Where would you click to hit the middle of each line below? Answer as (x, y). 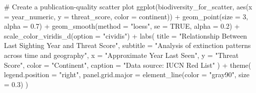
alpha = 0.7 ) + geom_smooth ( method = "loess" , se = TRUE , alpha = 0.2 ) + (122, 26)
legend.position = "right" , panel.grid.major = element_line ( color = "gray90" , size (127, 74)
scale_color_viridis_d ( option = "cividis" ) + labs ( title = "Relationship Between (126, 35)
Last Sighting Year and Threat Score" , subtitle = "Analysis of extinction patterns (128, 45)
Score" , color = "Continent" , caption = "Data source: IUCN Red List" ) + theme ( (128, 65)
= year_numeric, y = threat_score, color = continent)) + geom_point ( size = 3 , (126, 16)
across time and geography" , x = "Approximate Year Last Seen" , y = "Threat (121, 55)
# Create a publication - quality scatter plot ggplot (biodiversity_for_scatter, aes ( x (128, 6)
